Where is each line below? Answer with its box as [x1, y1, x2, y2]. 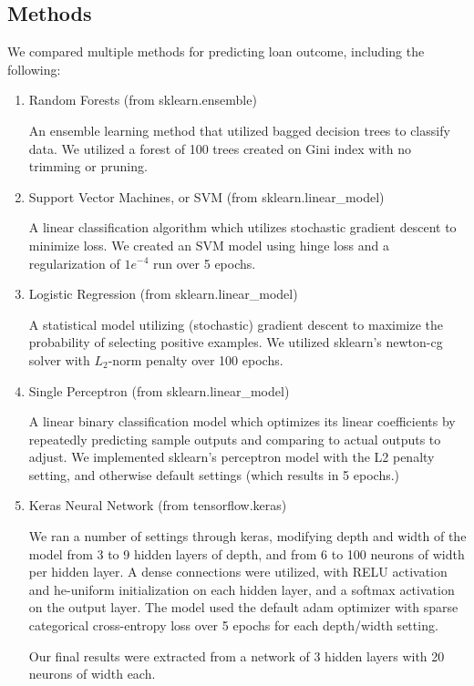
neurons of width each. [28, 664, 156, 683]
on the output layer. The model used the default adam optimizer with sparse [28, 598, 459, 617]
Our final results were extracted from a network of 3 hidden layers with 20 [28, 646, 445, 665]
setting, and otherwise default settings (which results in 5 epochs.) [28, 465, 400, 484]
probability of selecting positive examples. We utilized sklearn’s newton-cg [28, 333, 443, 352]
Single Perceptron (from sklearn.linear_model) [28, 381, 290, 400]
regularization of [28, 253, 120, 272]
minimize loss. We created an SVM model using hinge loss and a [28, 235, 389, 254]
